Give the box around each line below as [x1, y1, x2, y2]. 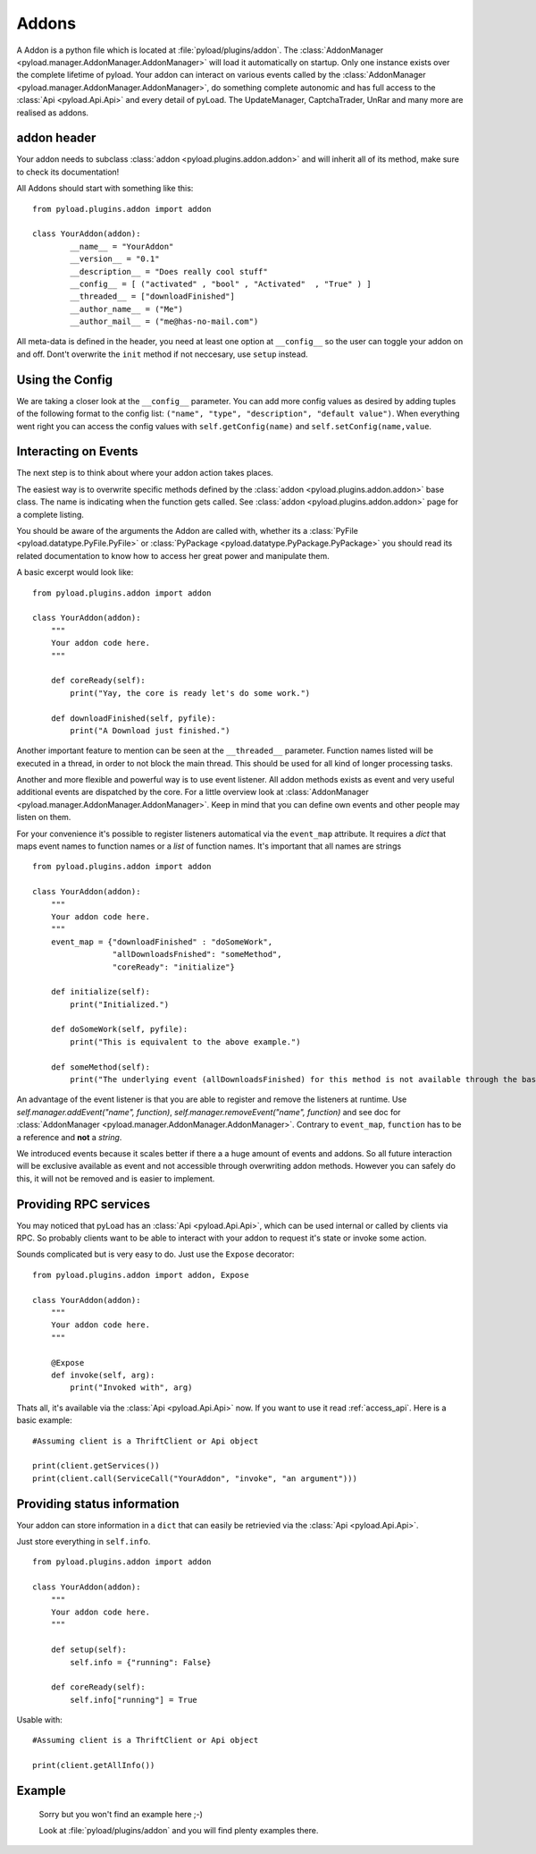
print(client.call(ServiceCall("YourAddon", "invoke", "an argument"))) [32, 1473, 357, 1484]
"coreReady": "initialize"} [112, 961, 236, 972]
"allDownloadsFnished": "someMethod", [112, 949, 282, 960]
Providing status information [16, 1496, 180, 1511]
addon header [16, 131, 96, 146]
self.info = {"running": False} [70, 1657, 212, 1667]
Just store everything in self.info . [16, 1537, 151, 1547]
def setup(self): [50, 1645, 127, 1655]
